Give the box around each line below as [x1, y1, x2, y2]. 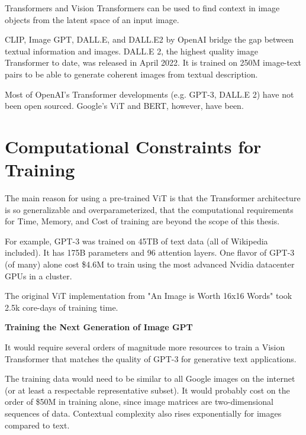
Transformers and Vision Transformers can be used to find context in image [5, 2, 280, 14]
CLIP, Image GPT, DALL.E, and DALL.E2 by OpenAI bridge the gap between [5, 33, 294, 46]
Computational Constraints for [5, 134, 262, 158]
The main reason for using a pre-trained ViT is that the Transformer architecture [5, 192, 301, 204]
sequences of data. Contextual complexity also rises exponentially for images [5, 407, 282, 419]
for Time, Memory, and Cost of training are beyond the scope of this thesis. [5, 215, 280, 227]
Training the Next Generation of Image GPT [5, 321, 193, 333]
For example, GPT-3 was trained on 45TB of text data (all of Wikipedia [5, 234, 268, 247]
